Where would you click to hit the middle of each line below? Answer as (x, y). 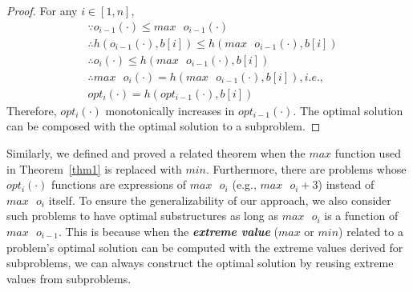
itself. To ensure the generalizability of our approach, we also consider (220, 200)
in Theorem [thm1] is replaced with (94, 168)
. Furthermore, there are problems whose (306, 168)
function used (368, 152)
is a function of (361, 216)
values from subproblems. (69, 278)
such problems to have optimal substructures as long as (142, 216)
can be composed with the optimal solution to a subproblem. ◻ (164, 126)
